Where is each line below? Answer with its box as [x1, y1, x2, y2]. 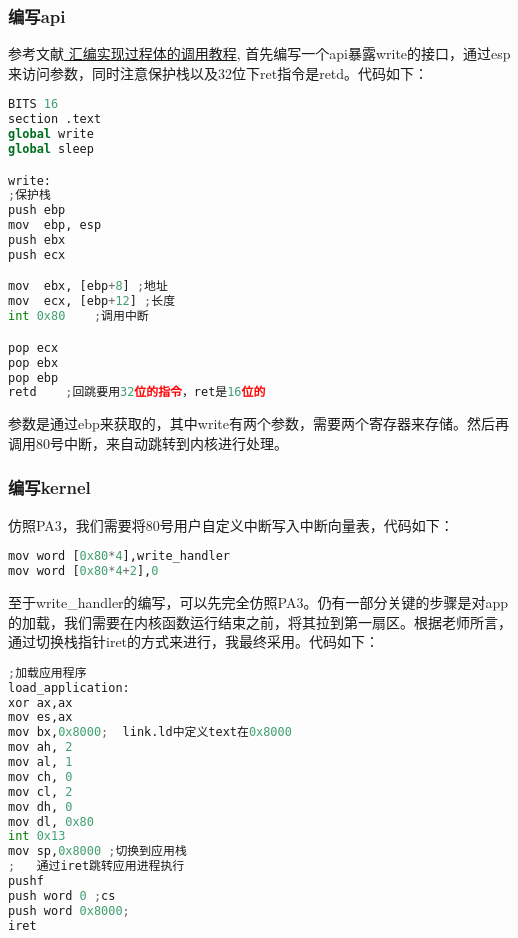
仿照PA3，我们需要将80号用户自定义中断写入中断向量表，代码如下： [8, 514, 454, 535]
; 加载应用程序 [8, 665, 87, 680]
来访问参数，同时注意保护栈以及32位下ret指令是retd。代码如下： [8, 62, 429, 83]
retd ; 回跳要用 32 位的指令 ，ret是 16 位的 [8, 385, 266, 400]
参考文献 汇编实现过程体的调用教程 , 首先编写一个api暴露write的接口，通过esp [8, 43, 511, 64]
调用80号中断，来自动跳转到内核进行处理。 [8, 432, 288, 453]
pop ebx [8, 355, 59, 370]
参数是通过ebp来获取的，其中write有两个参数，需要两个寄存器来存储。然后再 [8, 413, 509, 434]
